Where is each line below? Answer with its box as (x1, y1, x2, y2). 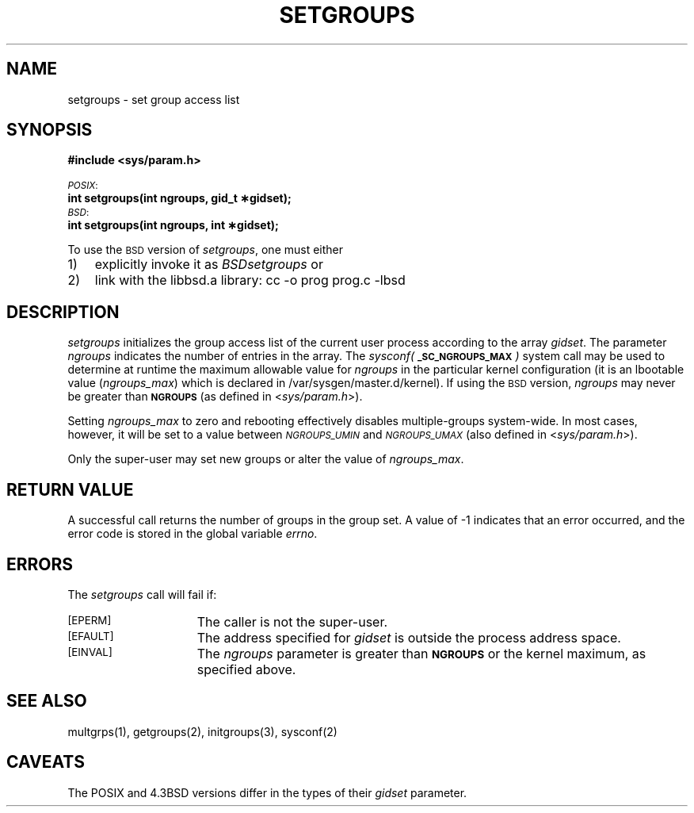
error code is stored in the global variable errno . (67, 527, 318, 541)
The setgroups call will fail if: (67, 587, 217, 601)
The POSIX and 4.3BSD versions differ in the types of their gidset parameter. (67, 785, 467, 800)
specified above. (196, 661, 296, 677)
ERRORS (6, 554, 74, 574)
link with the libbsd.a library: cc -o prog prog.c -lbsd (94, 272, 406, 289)
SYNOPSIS (6, 120, 93, 140)
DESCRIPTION (6, 301, 120, 322)
